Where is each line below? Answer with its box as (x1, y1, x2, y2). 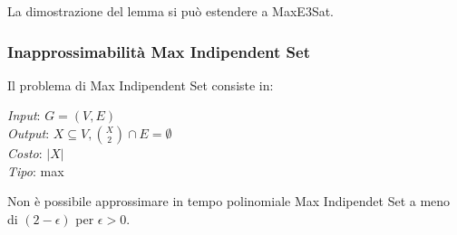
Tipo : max (7, 161, 64, 180)
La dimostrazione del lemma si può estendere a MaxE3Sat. (7, 2, 335, 20)
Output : (7, 124, 50, 142)
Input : (7, 106, 41, 125)
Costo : (7, 144, 43, 162)
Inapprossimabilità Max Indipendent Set (7, 40, 311, 62)
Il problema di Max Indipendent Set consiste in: (7, 75, 274, 94)
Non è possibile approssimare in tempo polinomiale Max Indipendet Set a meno (7, 192, 451, 211)
